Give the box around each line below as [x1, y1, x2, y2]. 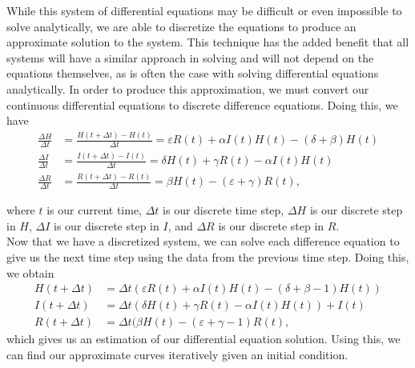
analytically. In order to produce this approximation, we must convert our [6, 80, 369, 97]
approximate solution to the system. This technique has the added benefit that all [6, 34, 409, 50]
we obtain [6, 264, 54, 281]
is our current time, [46, 202, 143, 218]
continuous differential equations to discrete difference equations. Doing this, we [6, 96, 398, 113]
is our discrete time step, [163, 202, 284, 218]
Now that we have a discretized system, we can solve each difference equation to [6, 233, 400, 250]
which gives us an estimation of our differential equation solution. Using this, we [6, 330, 401, 347]
